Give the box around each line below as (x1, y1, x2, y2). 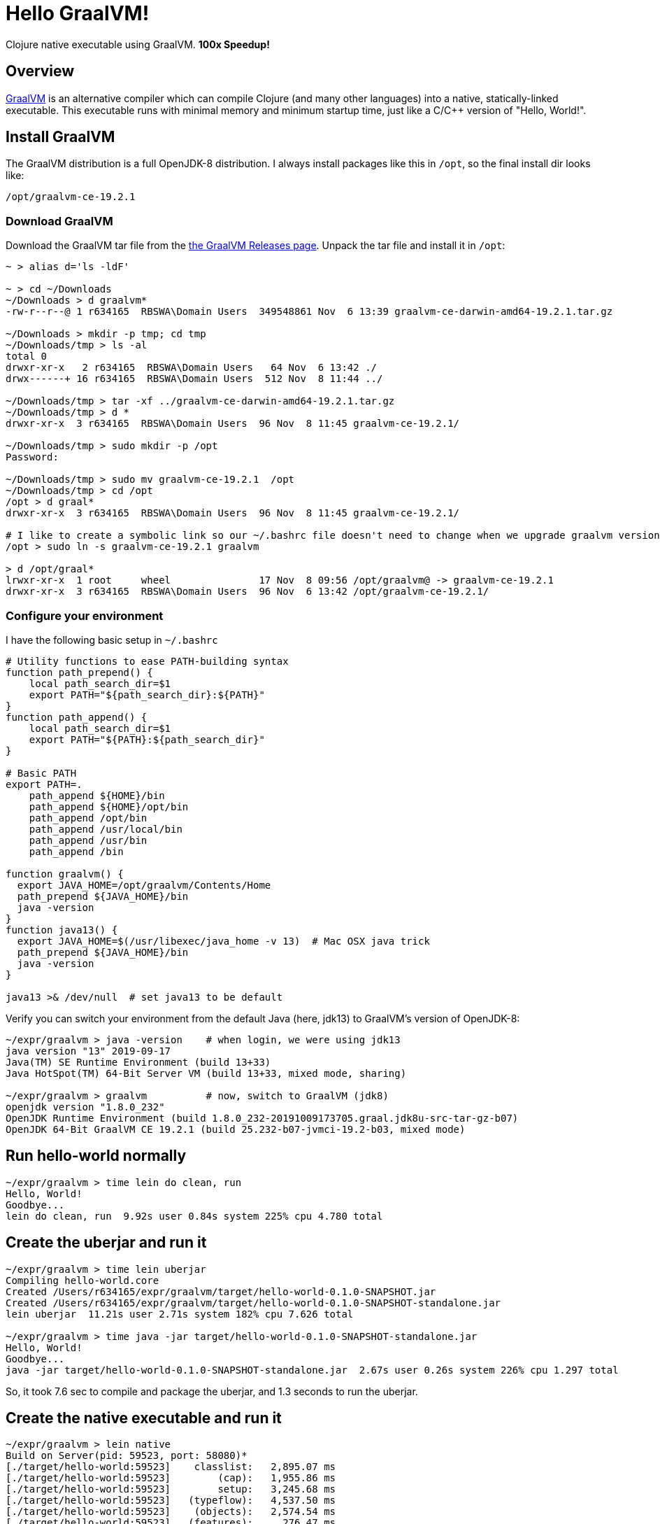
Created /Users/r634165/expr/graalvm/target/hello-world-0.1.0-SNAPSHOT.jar (6, 1285, 436, 1297)
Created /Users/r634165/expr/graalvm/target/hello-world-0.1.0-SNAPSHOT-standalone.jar (6, 1297, 501, 1308)
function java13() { (6, 924, 118, 936)
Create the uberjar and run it (6, 1234, 207, 1252)
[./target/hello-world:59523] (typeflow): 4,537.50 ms (6, 1495, 336, 1507)
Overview (6, 62, 75, 80)
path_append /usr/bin (29, 834, 148, 846)
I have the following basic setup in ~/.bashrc (6, 633, 218, 646)
